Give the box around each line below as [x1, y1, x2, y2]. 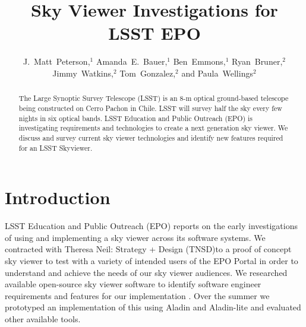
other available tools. [5, 312, 81, 325]
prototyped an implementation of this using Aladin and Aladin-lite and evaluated [5, 301, 301, 313]
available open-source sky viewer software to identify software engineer [5, 278, 261, 290]
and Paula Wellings [181, 66, 253, 79]
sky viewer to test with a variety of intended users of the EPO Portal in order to [5, 254, 298, 266]
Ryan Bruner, [232, 55, 283, 68]
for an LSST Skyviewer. [18, 142, 93, 153]
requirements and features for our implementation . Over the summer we [5, 289, 270, 301]
